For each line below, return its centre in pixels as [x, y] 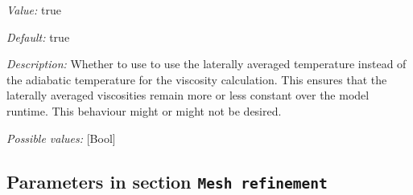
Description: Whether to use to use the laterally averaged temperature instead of [206, 64]
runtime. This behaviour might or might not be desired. [144, 110]
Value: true [34, 10]
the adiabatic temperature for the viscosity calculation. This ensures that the [197, 79]
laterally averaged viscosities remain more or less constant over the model [188, 95]
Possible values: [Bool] [61, 138]
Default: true [38, 37]
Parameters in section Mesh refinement [167, 181]
